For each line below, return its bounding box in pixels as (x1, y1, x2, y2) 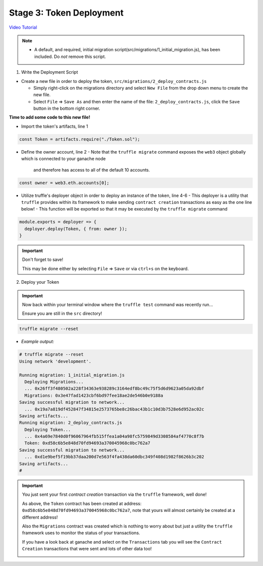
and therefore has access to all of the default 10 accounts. (33, 167, 150, 173)
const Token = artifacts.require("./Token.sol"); (19, 137, 140, 142)
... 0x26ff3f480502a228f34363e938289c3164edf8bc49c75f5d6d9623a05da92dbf (24, 386, 205, 391)
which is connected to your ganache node (21, 156, 106, 162)
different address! (22, 514, 58, 520)
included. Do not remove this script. (34, 54, 106, 59)
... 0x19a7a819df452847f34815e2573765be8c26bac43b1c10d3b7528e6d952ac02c (24, 406, 205, 412)
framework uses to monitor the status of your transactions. (22, 530, 140, 536)
